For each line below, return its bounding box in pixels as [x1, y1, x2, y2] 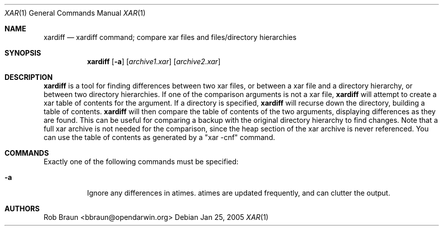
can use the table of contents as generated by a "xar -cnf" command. [43, 133, 275, 142]
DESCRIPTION [5, 73, 53, 81]
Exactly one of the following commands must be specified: [43, 157, 239, 166]
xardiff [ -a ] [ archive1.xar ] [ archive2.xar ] [87, 57, 221, 66]
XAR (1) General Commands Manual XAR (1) [5, 9, 146, 17]
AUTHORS [5, 204, 40, 213]
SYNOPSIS [5, 49, 41, 57]
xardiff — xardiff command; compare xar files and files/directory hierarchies [43, 33, 297, 41]
